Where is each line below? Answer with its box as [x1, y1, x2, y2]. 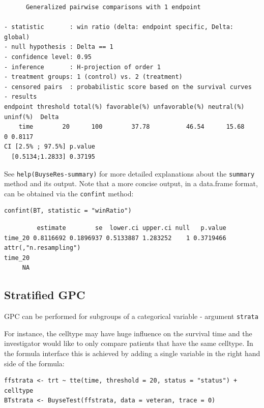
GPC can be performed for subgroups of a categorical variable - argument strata [4, 311, 258, 322]
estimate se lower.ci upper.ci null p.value [37, 224, 226, 231]
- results [4, 93, 37, 101]
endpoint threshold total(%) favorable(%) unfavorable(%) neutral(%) [4, 103, 245, 110]
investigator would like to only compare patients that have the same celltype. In [4, 338, 253, 348]
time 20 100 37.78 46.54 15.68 [18, 123, 245, 131]
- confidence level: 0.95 [4, 53, 92, 61]
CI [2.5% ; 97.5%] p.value [4, 143, 95, 151]
